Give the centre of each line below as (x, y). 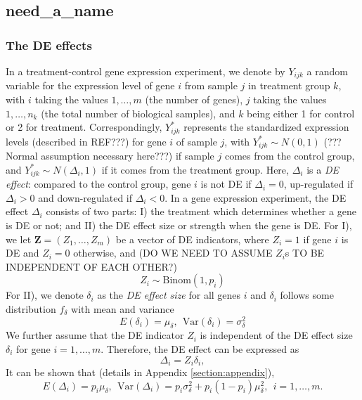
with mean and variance (123, 308)
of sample (196, 141)
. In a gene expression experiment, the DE (256, 197)
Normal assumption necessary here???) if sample (110, 156)
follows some (307, 295)
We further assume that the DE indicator (95, 335)
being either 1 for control (301, 113)
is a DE (323, 169)
